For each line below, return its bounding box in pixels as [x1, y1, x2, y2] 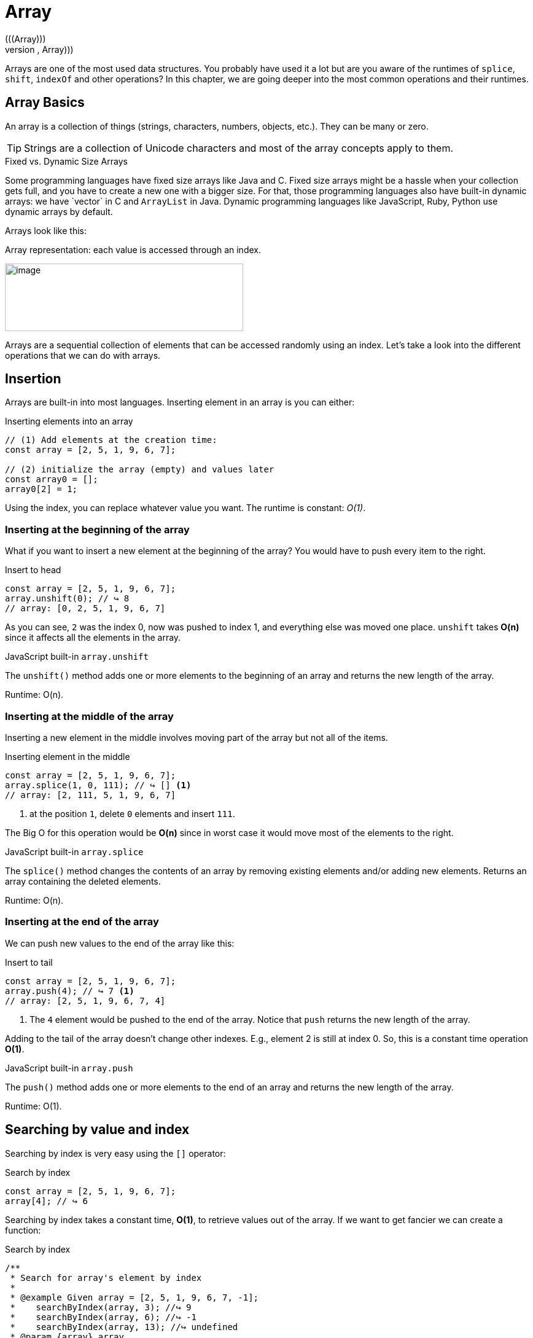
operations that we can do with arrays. [5, 350, 161, 361]
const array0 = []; [5, 474, 98, 485]
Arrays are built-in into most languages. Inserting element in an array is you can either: [5, 397, 355, 408]
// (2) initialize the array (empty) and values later [5, 464, 274, 475]
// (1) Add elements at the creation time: [5, 435, 217, 445]
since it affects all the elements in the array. [5, 632, 181, 643]
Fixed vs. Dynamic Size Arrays [5, 155, 128, 166]
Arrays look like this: [5, 225, 87, 236]
